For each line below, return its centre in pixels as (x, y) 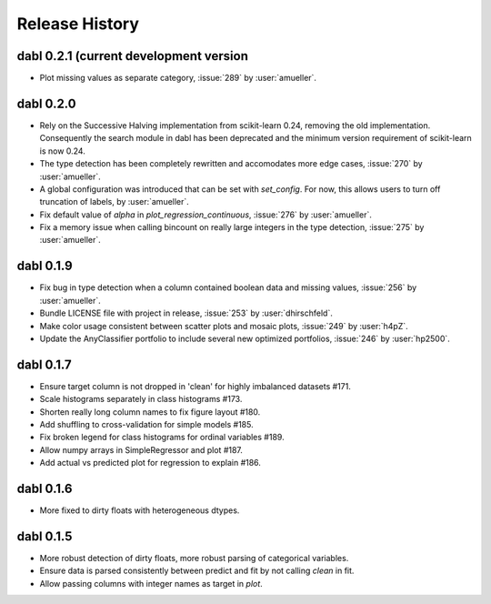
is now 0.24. (62, 151)
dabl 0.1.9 (45, 266)
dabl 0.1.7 (44, 364)
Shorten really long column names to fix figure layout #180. (150, 412)
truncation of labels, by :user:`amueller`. (115, 202)
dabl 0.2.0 (46, 103)
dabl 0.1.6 (45, 489)
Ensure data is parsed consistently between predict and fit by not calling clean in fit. (197, 571)
